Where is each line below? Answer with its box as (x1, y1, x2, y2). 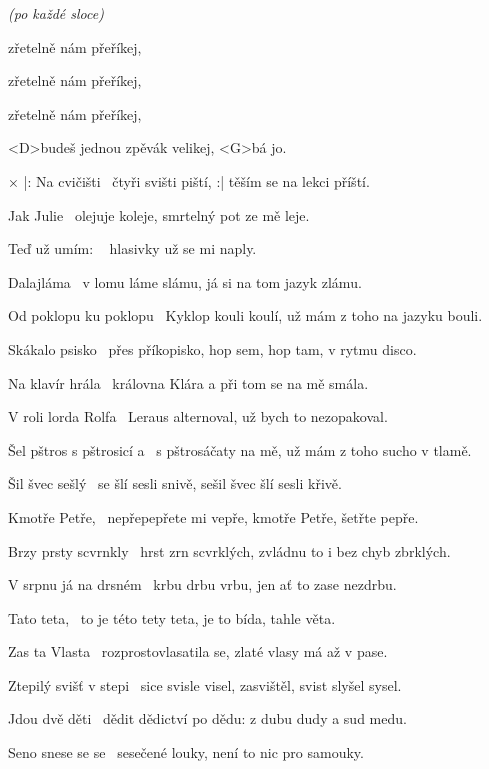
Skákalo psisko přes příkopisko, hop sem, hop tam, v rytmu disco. (8, 338, 417, 359)
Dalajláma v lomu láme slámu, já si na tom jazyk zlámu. (8, 271, 362, 292)
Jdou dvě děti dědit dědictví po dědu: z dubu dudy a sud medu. (8, 708, 407, 729)
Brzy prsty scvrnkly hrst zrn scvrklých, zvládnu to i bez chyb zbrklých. (8, 540, 451, 561)
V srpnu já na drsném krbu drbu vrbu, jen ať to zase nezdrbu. (8, 574, 397, 595)
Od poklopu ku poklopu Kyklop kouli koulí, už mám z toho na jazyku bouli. (8, 305, 483, 326)
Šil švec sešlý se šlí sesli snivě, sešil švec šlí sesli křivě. (8, 473, 342, 494)
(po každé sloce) (8, 3, 104, 23)
